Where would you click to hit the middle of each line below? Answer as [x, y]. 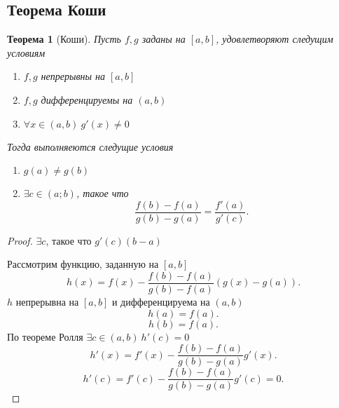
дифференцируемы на [87, 99]
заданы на [164, 39]
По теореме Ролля [45, 336]
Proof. [20, 240]
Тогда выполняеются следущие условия [90, 146]
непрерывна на [47, 302]
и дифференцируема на [161, 302]
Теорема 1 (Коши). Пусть [64, 39]
